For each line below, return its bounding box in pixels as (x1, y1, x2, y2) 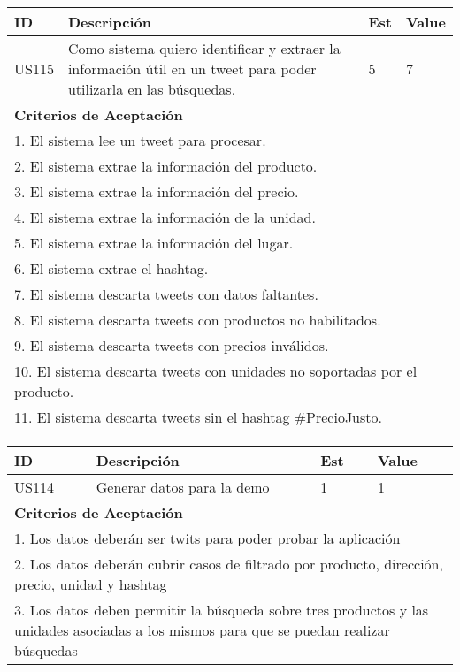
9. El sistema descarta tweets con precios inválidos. (14, 335, 329, 355)
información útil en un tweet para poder (67, 58, 317, 79)
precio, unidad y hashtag (14, 574, 167, 594)
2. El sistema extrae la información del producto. (14, 156, 318, 176)
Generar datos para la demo (96, 477, 270, 497)
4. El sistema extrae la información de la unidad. (14, 207, 316, 227)
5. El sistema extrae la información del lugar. (14, 233, 294, 253)
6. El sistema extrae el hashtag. (14, 258, 209, 279)
